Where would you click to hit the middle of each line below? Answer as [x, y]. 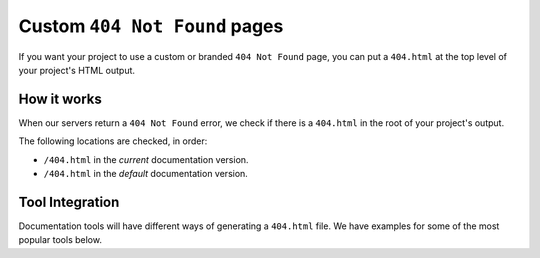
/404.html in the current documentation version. [146, 159]
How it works [60, 98]
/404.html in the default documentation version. [146, 174]
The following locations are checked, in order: [113, 141]
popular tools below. [60, 240]
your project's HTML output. [76, 70]
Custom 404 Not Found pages [151, 26]
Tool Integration [69, 201]
